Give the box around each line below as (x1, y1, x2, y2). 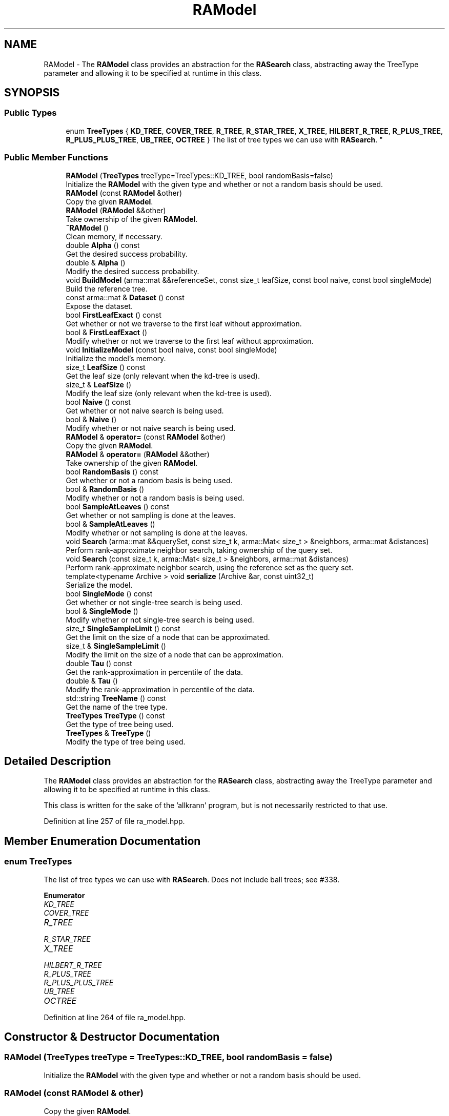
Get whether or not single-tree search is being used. (66, 597, 242, 607)
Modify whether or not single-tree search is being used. (66, 615, 254, 624)
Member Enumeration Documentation (4, 834, 201, 848)
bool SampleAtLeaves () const (66, 502, 170, 511)
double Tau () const (66, 658, 132, 668)
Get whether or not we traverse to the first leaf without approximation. (66, 319, 302, 328)
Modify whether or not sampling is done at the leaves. (66, 528, 248, 537)
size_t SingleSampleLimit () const (66, 624, 180, 633)
